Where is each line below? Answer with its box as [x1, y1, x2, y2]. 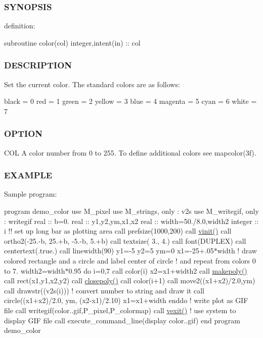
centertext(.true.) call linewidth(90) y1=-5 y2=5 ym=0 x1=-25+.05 [4, 245, 214, 256]
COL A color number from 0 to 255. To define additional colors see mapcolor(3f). [4, 147, 256, 158]
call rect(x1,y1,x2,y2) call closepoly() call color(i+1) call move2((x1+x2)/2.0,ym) [4, 275, 255, 286]
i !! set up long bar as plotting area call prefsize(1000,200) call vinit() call [4, 226, 232, 236]
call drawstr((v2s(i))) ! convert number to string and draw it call [4, 285, 204, 295]
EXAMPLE [4, 169, 53, 181]
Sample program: [4, 189, 57, 199]
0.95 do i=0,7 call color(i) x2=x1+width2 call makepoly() [68, 265, 247, 276]
